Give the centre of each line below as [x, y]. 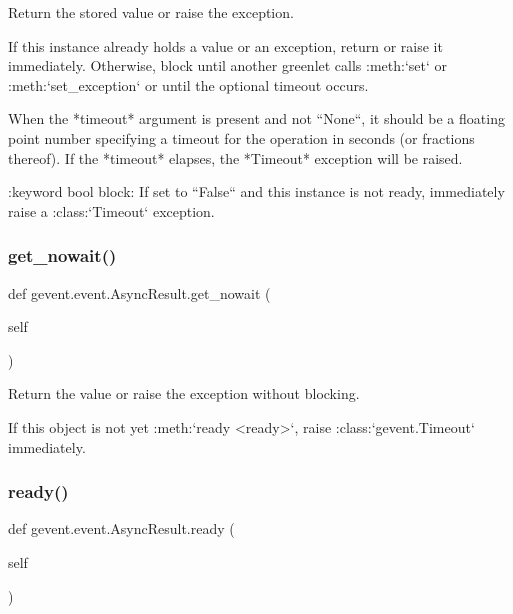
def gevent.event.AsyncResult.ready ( [121, 528]
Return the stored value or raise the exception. [151, 12]
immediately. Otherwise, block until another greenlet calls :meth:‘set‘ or [228, 65]
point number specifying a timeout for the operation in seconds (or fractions [241, 137]
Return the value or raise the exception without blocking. [184, 393]
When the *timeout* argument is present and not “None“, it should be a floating [256, 118]
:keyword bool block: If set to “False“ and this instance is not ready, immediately [256, 191]
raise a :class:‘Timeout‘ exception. [111, 210]
